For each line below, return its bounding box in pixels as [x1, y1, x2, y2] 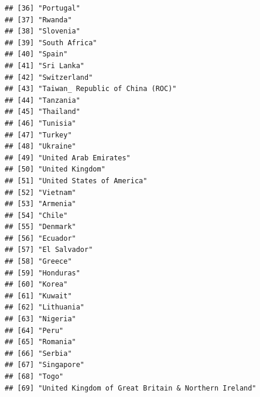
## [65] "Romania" [5, 338, 76, 346]
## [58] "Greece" [5, 257, 72, 266]
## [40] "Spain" [5, 50, 68, 59]
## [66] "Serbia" [5, 349, 72, 358]
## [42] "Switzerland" [5, 73, 93, 82]
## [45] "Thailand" [5, 107, 80, 116]
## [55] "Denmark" [5, 223, 76, 231]
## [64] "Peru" [5, 326, 64, 335]
